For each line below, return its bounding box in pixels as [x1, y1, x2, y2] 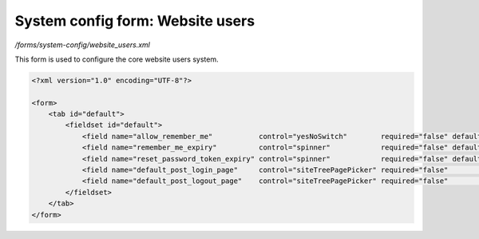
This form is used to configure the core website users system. [14, 54, 219, 64]
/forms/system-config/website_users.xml [14, 40, 151, 50]
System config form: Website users [14, 12, 255, 30]
